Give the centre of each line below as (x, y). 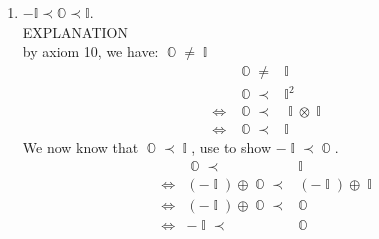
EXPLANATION (75, 31)
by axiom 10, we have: (90, 51)
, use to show (231, 147)
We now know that (80, 147)
